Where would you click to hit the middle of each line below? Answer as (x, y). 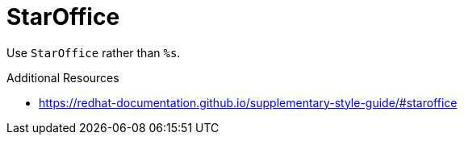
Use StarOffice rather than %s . (94, 52)
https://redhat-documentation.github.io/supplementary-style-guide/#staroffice (248, 102)
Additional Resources (63, 77)
